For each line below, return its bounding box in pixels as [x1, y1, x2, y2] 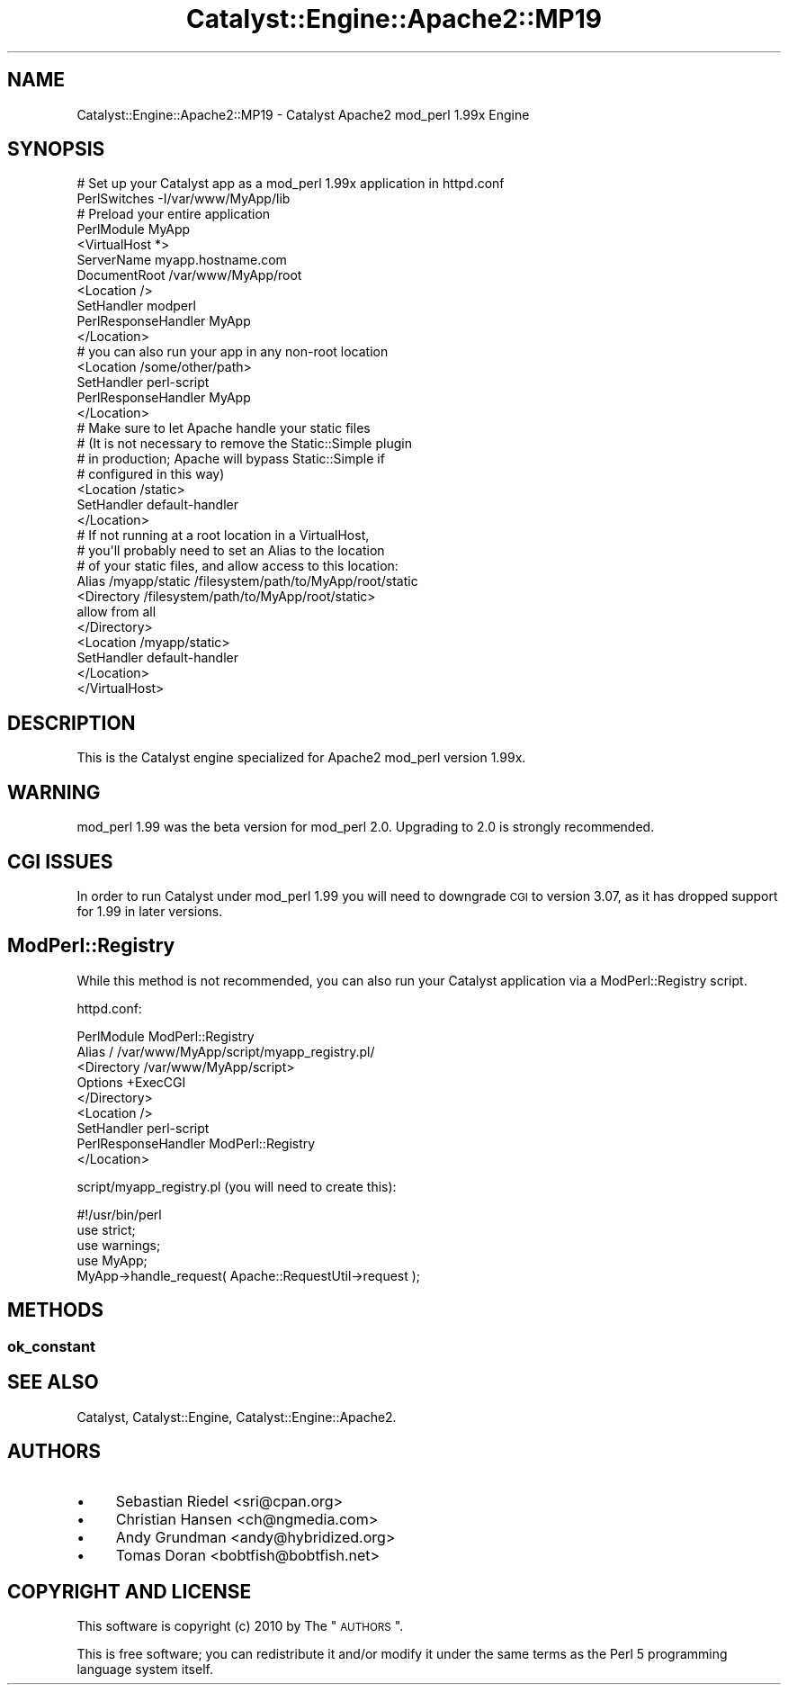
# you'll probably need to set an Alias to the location [76, 543, 385, 559]
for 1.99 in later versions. [76, 903, 223, 919]
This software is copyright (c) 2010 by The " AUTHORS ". [76, 1618, 404, 1634]
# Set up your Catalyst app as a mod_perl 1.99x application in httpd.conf [76, 175, 505, 192]
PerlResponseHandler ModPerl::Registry [76, 1135, 316, 1151]
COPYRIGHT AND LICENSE [7, 1579, 252, 1603]
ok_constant [7, 1336, 96, 1355]
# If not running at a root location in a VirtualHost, [76, 527, 370, 544]
